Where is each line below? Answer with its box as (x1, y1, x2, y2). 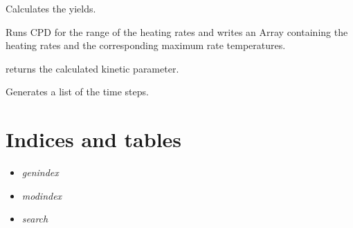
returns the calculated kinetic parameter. (6, 61, 179, 75)
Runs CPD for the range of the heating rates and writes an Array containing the (6, 24, 348, 39)
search (21, 211, 48, 226)
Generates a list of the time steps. (6, 84, 149, 99)
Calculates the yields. (6, 1, 96, 15)
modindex (21, 188, 62, 202)
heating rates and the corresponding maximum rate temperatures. (6, 38, 286, 53)
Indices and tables (6, 125, 182, 153)
